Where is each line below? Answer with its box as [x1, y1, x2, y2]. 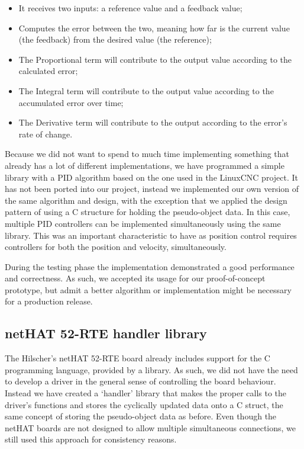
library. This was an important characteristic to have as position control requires [5, 229, 297, 241]
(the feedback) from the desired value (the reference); [18, 33, 212, 46]
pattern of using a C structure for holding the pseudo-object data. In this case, [5, 206, 290, 218]
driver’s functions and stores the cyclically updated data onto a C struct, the [5, 398, 283, 410]
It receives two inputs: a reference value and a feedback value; [18, 2, 242, 14]
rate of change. [18, 127, 73, 140]
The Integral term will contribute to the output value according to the [18, 84, 274, 97]
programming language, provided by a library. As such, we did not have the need [5, 363, 298, 376]
